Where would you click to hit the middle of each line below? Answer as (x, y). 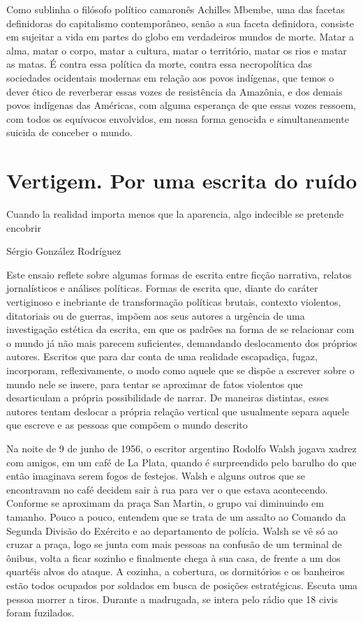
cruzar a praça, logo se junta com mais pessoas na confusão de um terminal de (174, 544)
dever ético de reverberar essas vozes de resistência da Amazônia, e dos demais (175, 91)
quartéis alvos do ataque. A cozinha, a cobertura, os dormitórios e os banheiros (176, 571)
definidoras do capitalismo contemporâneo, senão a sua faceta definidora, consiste (180, 23)
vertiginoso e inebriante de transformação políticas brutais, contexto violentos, (174, 302)
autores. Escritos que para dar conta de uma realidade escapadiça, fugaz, (162, 356)
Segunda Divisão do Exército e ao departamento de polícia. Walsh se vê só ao (172, 530)
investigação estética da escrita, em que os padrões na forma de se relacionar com (180, 329)
